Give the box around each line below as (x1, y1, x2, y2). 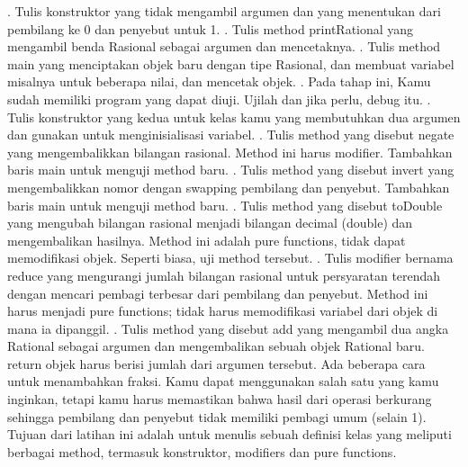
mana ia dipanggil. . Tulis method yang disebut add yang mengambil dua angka (7, 319, 449, 337)
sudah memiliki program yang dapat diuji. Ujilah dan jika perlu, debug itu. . (7, 89, 431, 108)
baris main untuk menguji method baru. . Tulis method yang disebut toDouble (7, 195, 443, 214)
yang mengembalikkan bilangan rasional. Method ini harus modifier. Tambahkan (7, 142, 453, 161)
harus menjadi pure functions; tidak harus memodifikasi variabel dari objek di (7, 301, 438, 320)
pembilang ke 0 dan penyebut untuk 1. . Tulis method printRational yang (7, 19, 414, 38)
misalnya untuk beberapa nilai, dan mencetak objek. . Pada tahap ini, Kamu (7, 72, 431, 91)
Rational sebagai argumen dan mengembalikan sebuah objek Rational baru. (7, 337, 425, 355)
